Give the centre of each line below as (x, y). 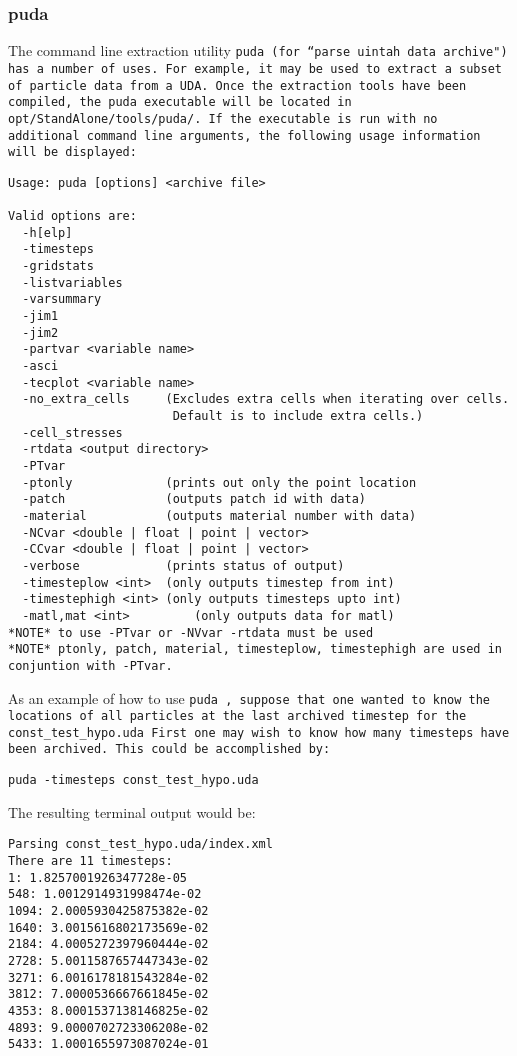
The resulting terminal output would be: (132, 811)
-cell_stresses (72, 432)
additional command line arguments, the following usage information (244, 135)
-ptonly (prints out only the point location (219, 482)
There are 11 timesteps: (90, 861)
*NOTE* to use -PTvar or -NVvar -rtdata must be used (191, 632)
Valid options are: (72, 216)
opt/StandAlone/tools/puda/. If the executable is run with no (223, 118)
